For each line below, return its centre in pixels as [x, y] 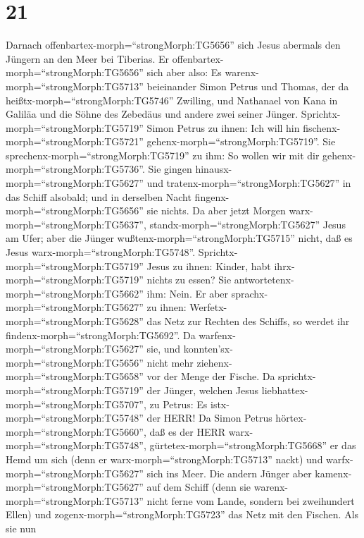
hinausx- [214, 169]
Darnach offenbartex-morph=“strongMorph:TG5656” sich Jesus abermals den [173, 45]
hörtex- [291, 418]
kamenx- [333, 473]
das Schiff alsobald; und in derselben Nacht [99, 196]
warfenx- [217, 335]
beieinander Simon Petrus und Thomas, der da [248, 86]
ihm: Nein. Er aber [188, 293]
